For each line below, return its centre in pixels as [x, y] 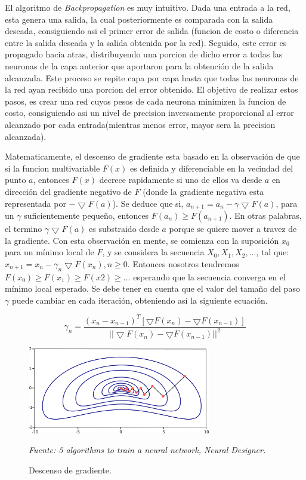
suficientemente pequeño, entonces [86, 215]
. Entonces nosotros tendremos [183, 263]
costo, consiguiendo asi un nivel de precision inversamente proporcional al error [149, 113]
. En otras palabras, [265, 215]
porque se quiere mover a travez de [233, 228]
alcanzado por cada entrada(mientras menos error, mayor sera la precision [140, 124]
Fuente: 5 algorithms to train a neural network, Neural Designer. [147, 450]
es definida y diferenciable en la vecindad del [212, 168]
